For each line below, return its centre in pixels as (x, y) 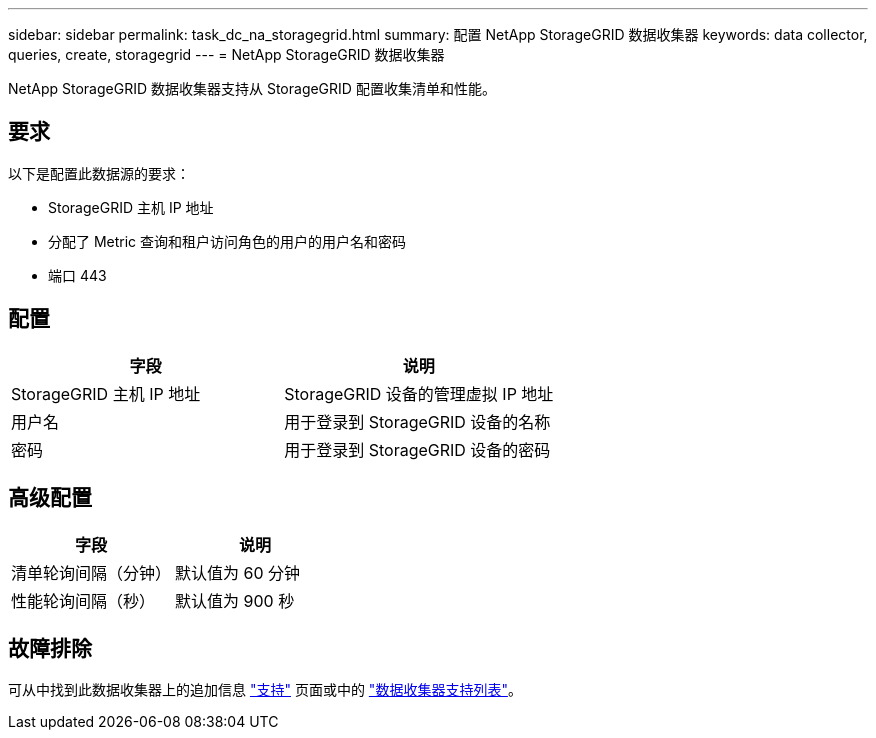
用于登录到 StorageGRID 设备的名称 (417, 421)
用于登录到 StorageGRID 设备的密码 (417, 449)
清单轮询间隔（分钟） (91, 572)
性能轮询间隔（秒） (83, 600)
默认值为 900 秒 (235, 600)
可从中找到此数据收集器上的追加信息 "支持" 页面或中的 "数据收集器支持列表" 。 (265, 690)
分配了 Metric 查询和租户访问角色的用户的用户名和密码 (227, 241)
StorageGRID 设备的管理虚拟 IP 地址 (419, 393)
